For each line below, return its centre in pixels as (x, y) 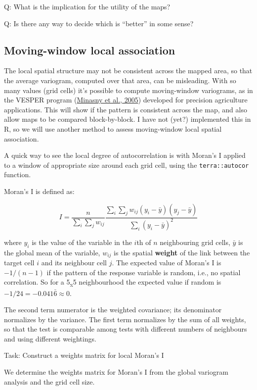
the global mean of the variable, (52, 252)
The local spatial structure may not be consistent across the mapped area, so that (128, 71)
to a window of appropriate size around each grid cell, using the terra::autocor (127, 165)
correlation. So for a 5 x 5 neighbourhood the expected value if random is (113, 283)
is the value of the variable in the (82, 242)
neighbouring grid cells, (195, 242)
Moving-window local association (90, 50)
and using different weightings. (50, 338)
